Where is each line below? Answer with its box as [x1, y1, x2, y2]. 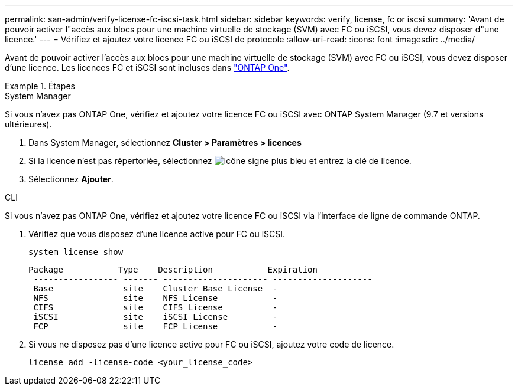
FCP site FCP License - [33, 322, 278, 331]
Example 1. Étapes [5, 81, 75, 91]
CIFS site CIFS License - [33, 303, 278, 312]
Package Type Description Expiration [28, 265, 318, 274]
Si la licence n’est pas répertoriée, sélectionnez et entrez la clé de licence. [28, 156, 412, 166]
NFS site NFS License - [33, 293, 278, 303]
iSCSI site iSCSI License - [33, 312, 278, 322]
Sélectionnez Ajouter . [28, 174, 114, 184]
